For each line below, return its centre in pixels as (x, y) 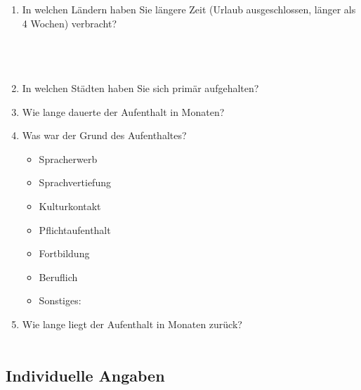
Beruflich (58, 277)
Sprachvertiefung (75, 182)
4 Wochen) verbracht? (70, 23)
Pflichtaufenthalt (75, 229)
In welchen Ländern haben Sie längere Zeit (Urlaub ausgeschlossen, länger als (189, 9)
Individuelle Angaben (85, 376)
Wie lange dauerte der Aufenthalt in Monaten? (123, 111)
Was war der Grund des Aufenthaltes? (104, 135)
